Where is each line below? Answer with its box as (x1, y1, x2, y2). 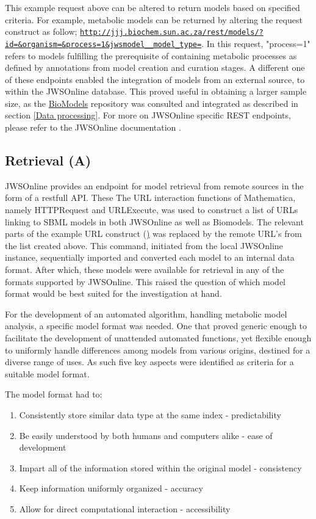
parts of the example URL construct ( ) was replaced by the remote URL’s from (5, 227, 302, 240)
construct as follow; (5, 25, 77, 38)
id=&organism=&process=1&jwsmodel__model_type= (5, 40, 202, 49)
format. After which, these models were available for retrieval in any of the (5, 263, 284, 276)
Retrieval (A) (5, 151, 92, 170)
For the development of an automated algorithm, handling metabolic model (5, 307, 287, 320)
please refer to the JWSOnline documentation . (5, 121, 181, 134)
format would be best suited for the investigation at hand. (5, 287, 222, 300)
